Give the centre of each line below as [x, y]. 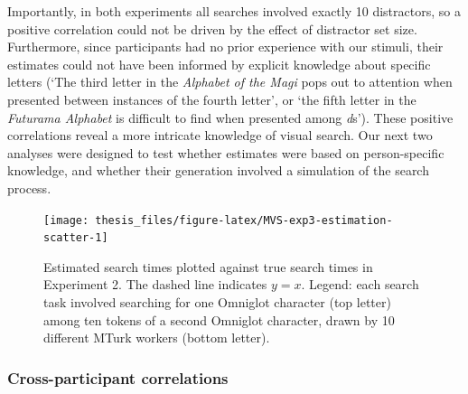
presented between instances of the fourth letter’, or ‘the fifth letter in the [212, 99]
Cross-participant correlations [118, 377]
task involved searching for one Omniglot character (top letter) [217, 302]
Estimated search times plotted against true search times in [208, 266]
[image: [66, 220]
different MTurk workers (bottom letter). [157, 338]
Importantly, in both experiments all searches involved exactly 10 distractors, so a [234, 11]
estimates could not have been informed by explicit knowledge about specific [219, 64]
